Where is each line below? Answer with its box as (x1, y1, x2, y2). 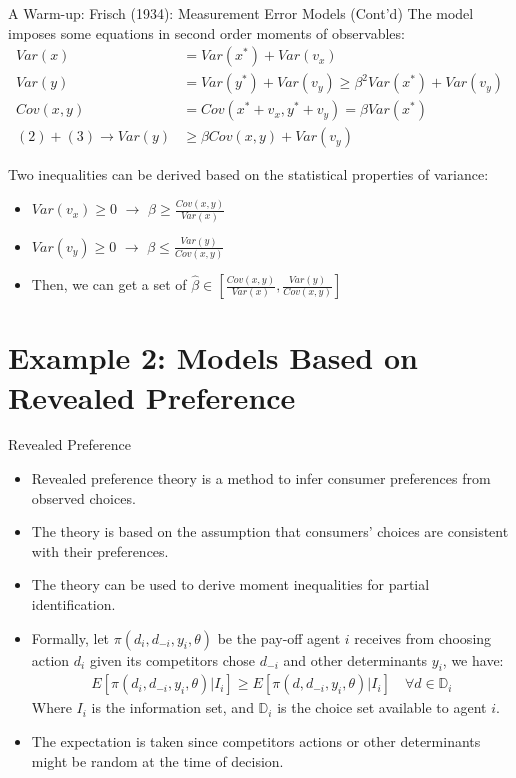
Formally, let (31, 627, 110, 648)
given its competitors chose (89, 649, 256, 670)
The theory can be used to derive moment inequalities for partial (31, 574, 430, 595)
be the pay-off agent (217, 627, 341, 648)
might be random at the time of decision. (31, 750, 284, 771)
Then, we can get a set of (31, 274, 187, 295)
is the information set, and (91, 697, 254, 718)
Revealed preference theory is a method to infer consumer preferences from (31, 468, 491, 489)
